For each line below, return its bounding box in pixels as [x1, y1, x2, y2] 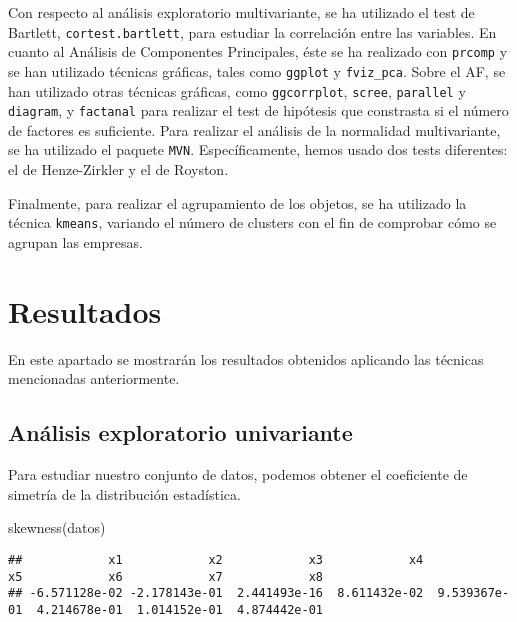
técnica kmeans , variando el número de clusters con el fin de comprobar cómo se [8, 212, 497, 233]
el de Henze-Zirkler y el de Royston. [8, 159, 229, 180]
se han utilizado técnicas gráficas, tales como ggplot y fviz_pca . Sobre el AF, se [8, 60, 506, 81]
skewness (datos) [8, 517, 106, 538]
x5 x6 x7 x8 [8, 569, 323, 584]
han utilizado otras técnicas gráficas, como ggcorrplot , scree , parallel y [8, 80, 466, 101]
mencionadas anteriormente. [8, 368, 180, 389]
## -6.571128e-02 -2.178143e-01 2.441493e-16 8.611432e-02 [8, 586, 424, 601]
